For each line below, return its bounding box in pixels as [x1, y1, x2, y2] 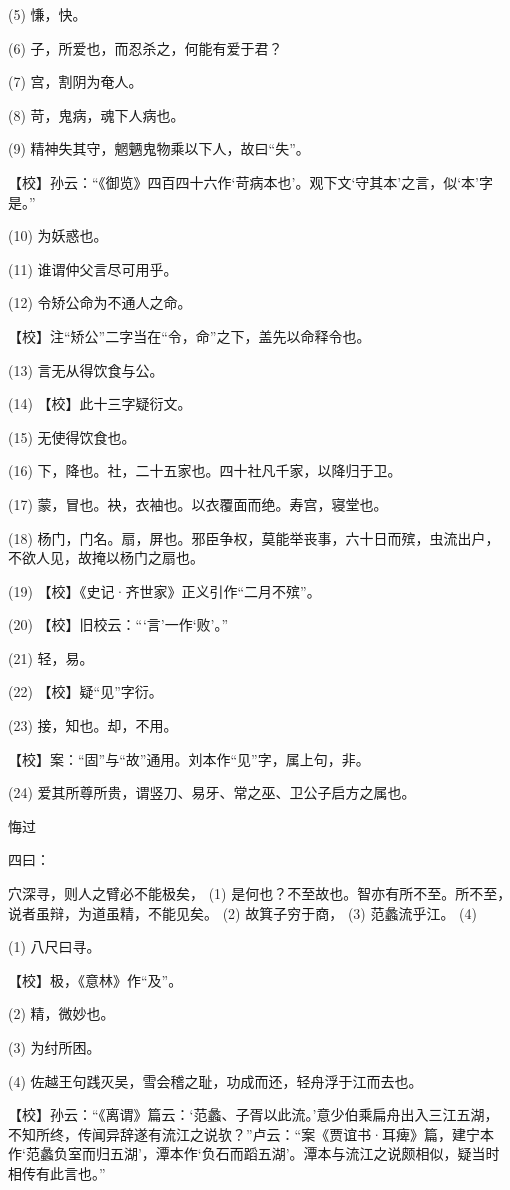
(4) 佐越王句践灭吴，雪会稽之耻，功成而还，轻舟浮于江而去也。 [8, 1070, 423, 1091]
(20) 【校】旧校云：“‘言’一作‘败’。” [8, 614, 229, 635]
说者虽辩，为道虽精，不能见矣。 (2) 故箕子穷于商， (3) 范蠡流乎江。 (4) [8, 902, 477, 923]
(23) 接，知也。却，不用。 [8, 715, 178, 736]
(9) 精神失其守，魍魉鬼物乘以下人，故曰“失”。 [8, 138, 310, 159]
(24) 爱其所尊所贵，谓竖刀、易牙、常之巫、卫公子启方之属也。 [8, 782, 416, 803]
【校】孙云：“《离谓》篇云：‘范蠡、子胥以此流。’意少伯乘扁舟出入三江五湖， [8, 1104, 499, 1125]
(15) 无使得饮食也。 [8, 426, 136, 447]
